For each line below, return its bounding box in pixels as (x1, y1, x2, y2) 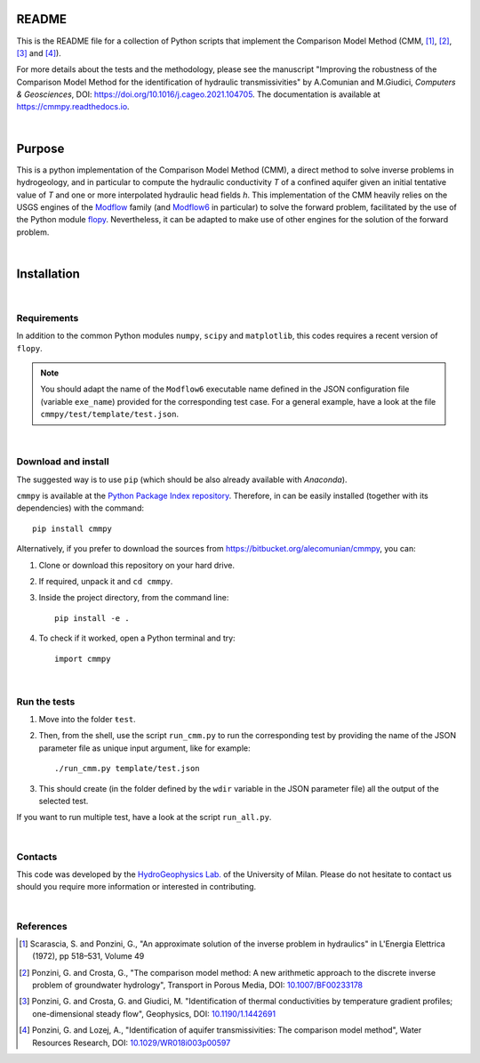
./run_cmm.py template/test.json (54, 763, 200, 774)
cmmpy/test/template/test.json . (40, 409, 180, 420)
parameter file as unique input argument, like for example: (38, 743, 251, 753)
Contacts (16, 850, 58, 863)
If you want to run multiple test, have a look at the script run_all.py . (16, 812, 272, 823)
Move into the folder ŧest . (38, 714, 137, 725)
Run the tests (16, 695, 76, 707)
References (16, 920, 68, 932)
